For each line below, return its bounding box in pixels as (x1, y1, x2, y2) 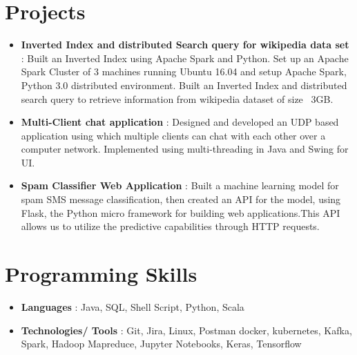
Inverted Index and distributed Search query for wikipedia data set (21, 37, 349, 52)
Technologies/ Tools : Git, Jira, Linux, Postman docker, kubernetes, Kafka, (21, 323, 352, 337)
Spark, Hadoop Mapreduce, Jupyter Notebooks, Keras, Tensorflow (21, 336, 302, 351)
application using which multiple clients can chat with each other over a (21, 128, 326, 142)
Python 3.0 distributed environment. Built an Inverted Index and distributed (21, 77, 347, 92)
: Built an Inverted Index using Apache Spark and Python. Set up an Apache (21, 50, 349, 65)
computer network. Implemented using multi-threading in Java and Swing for (21, 142, 349, 156)
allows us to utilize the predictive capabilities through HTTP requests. (21, 219, 320, 233)
